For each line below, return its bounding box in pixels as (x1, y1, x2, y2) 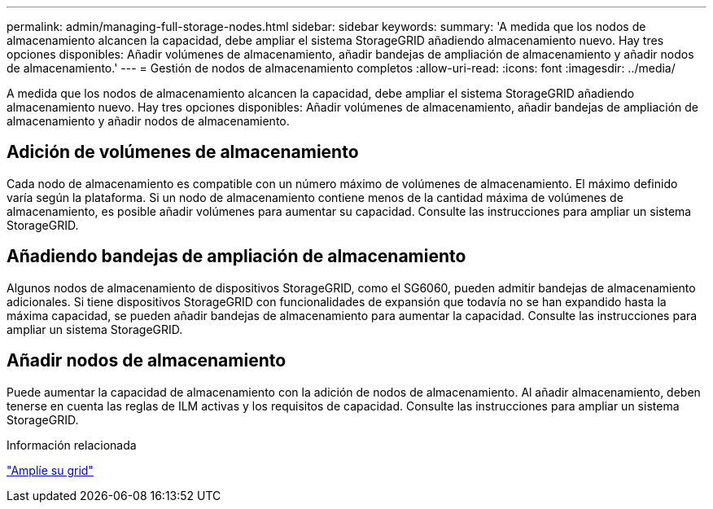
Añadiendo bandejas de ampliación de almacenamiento (7, 246, 466, 267)
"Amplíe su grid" (7, 463, 94, 477)
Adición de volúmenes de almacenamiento (7, 142, 359, 163)
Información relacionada (7, 437, 137, 452)
